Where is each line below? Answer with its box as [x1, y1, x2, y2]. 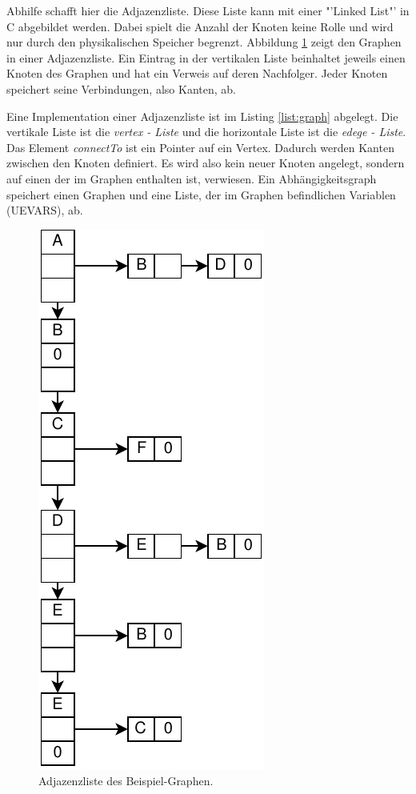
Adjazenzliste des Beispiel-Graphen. [38, 772, 214, 789]
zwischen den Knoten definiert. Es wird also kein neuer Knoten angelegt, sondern [6, 154, 405, 171]
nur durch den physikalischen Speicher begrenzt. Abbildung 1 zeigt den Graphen [6, 34, 402, 50]
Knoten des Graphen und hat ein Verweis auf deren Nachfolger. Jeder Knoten [6, 65, 388, 82]
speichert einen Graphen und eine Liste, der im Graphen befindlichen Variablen [6, 186, 396, 203]
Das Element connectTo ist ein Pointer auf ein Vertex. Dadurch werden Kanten [6, 138, 394, 155]
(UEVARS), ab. [6, 202, 83, 219]
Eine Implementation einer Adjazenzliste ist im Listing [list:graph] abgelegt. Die [6, 107, 398, 124]
